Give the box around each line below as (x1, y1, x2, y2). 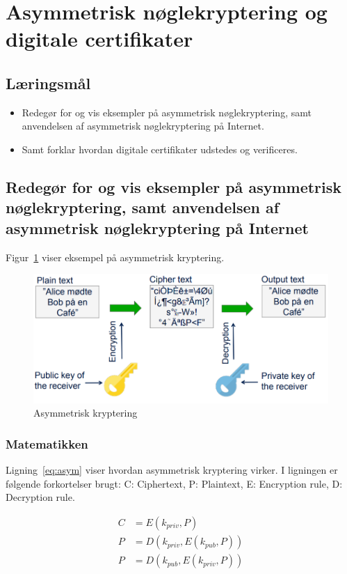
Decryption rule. (6, 490, 75, 504)
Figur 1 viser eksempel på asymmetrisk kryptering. (6, 249, 225, 264)
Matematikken (6, 435, 88, 452)
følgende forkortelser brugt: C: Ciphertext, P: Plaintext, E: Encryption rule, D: (6, 476, 343, 490)
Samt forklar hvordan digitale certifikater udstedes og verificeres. (22, 141, 298, 156)
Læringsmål (6, 72, 91, 93)
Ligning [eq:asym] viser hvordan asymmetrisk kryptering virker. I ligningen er (6, 463, 338, 477)
